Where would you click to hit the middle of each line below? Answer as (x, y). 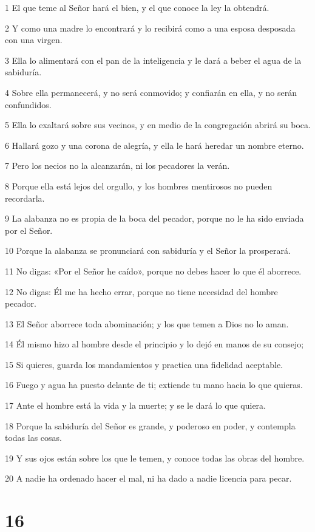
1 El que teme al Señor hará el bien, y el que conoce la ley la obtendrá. (137, 7)
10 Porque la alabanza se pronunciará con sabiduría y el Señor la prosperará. (148, 251)
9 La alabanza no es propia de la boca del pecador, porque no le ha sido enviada (154, 218)
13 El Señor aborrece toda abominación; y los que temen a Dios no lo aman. (147, 323)
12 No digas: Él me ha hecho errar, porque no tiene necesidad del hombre (141, 291)
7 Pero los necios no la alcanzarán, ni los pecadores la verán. (117, 165)
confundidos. (28, 104)
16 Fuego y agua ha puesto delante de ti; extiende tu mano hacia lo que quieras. (154, 385)
